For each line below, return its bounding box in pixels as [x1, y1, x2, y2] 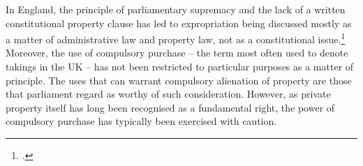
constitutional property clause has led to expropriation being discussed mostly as [6, 15, 352, 30]
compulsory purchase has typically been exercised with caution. [6, 114, 277, 128]
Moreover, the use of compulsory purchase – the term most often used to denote [6, 45, 348, 60]
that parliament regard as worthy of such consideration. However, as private [6, 86, 331, 101]
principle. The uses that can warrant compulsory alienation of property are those [6, 73, 352, 87]
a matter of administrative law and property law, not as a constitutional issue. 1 [6, 30, 346, 46]
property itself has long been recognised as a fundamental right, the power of [6, 100, 335, 114]
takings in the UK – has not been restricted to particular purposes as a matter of [6, 59, 354, 74]
